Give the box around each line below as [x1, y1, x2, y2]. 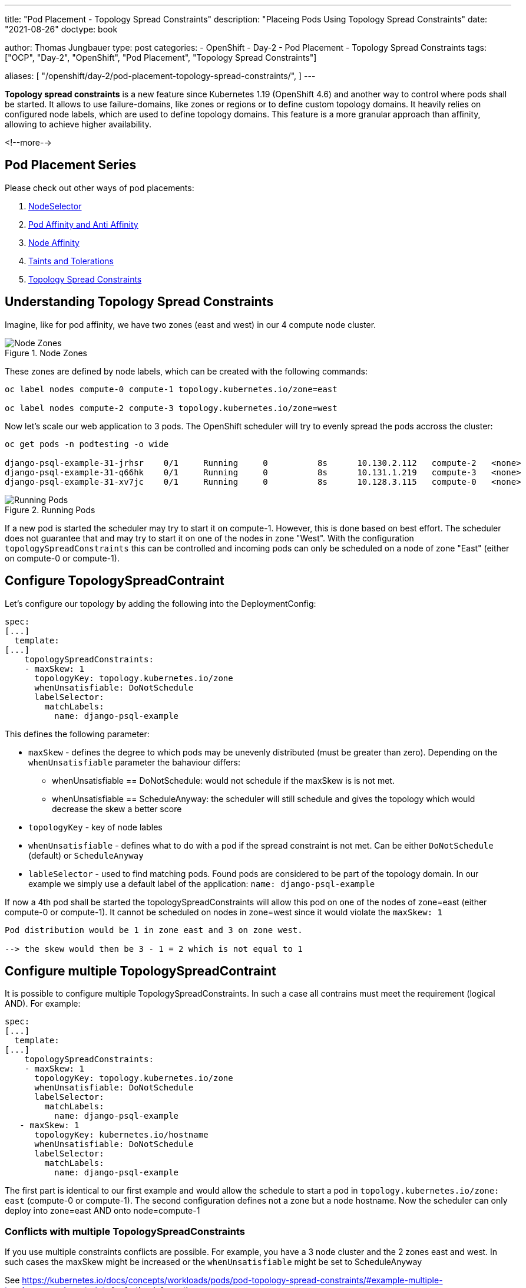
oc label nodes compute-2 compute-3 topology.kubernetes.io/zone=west [5, 403, 338, 413]
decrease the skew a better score [52, 803, 182, 814]
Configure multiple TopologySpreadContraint [5, 963, 276, 978]
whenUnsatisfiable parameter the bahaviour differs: [28, 757, 241, 767]
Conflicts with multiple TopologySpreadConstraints [5, 1225, 245, 1237]
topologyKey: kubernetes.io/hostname [34, 1130, 209, 1140]
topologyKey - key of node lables [28, 822, 163, 832]
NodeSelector [28, 201, 82, 211]
